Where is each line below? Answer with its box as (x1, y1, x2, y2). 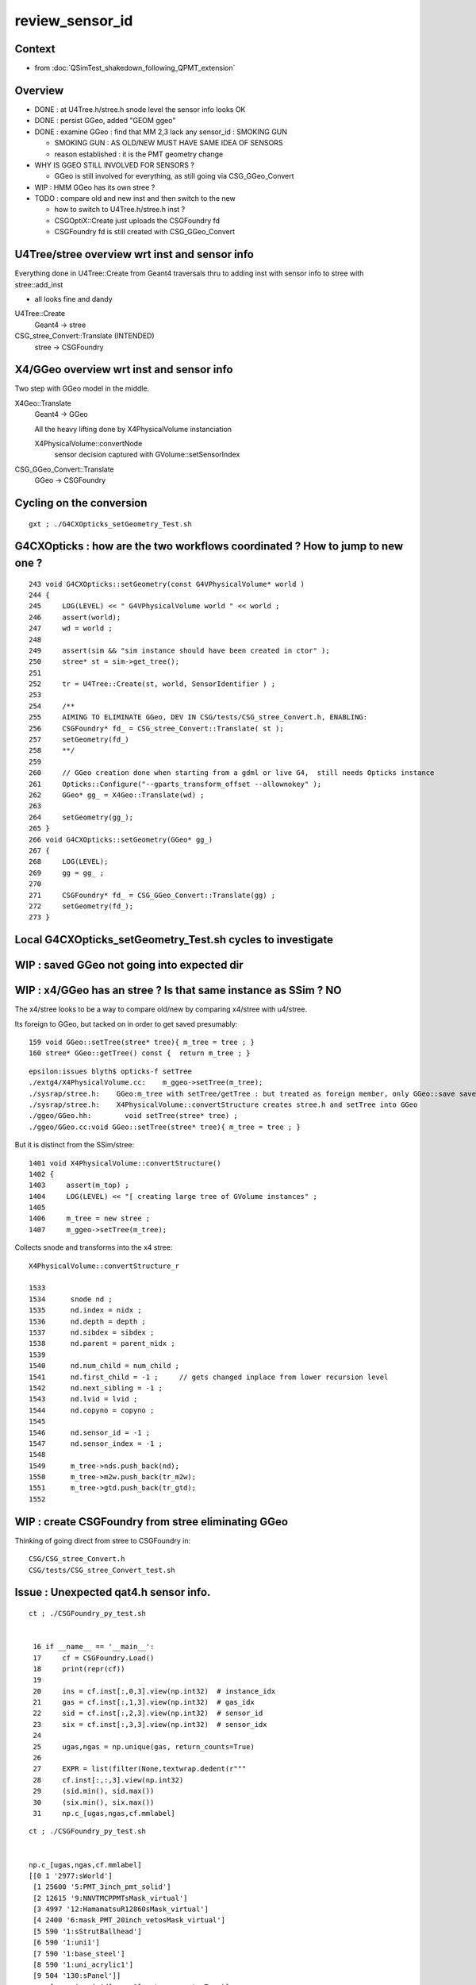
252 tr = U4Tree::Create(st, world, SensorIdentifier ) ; (29, 680, 276, 688)
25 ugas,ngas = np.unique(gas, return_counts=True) (33, 1742, 255, 1751)
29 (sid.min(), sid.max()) (33, 1786, 155, 1796)
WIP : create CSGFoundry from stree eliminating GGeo (14, 1515, 289, 1528)
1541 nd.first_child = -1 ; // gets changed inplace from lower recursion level (29, 1372, 389, 1382)
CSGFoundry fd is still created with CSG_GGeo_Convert (54, 227, 236, 237)
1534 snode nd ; (29, 1294, 113, 1304)
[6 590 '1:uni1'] (33, 1938, 101, 1947)
